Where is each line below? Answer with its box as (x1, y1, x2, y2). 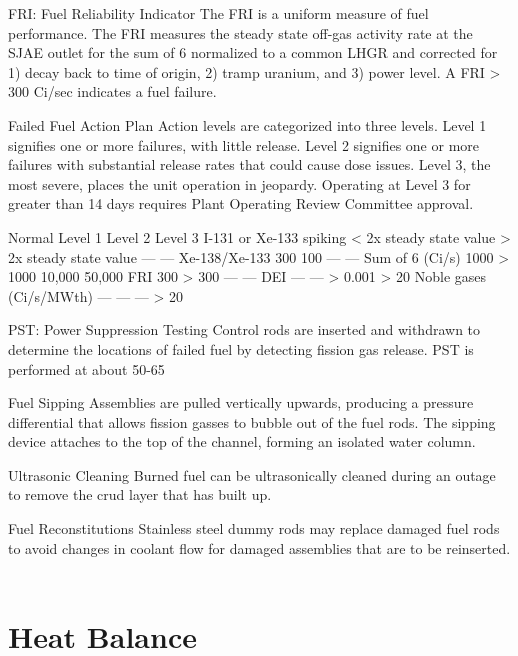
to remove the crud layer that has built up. (8, 484, 272, 505)
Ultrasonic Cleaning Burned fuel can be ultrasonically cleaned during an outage (8, 464, 496, 485)
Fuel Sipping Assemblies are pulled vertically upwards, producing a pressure (8, 392, 474, 413)
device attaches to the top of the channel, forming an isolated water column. (8, 431, 476, 452)
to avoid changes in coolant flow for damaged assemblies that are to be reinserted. (8, 537, 511, 558)
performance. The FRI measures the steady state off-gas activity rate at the (8, 22, 473, 43)
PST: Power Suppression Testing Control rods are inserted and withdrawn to (8, 319, 481, 340)
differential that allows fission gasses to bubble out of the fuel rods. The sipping (8, 411, 496, 432)
